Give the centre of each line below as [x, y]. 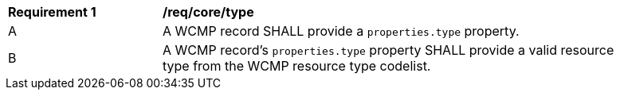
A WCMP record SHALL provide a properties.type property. [341, 31]
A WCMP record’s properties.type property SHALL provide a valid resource [388, 50]
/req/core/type [208, 12]
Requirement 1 [52, 12]
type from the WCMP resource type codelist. [297, 66]
